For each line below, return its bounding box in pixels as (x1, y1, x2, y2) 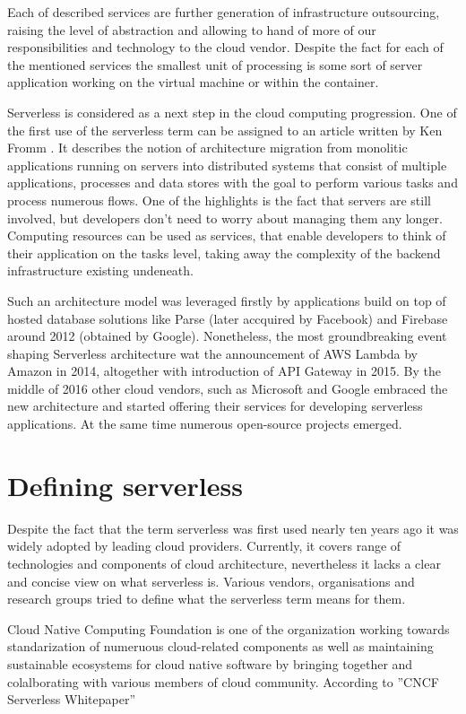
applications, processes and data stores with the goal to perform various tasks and (7, 173, 458, 192)
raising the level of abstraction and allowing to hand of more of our (7, 20, 376, 39)
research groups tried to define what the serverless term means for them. (7, 589, 406, 608)
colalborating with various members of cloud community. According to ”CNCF (7, 672, 439, 691)
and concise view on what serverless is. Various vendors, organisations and (7, 571, 415, 590)
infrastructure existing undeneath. (7, 261, 194, 280)
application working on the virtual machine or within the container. (7, 73, 379, 91)
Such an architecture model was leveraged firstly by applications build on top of (7, 291, 446, 309)
